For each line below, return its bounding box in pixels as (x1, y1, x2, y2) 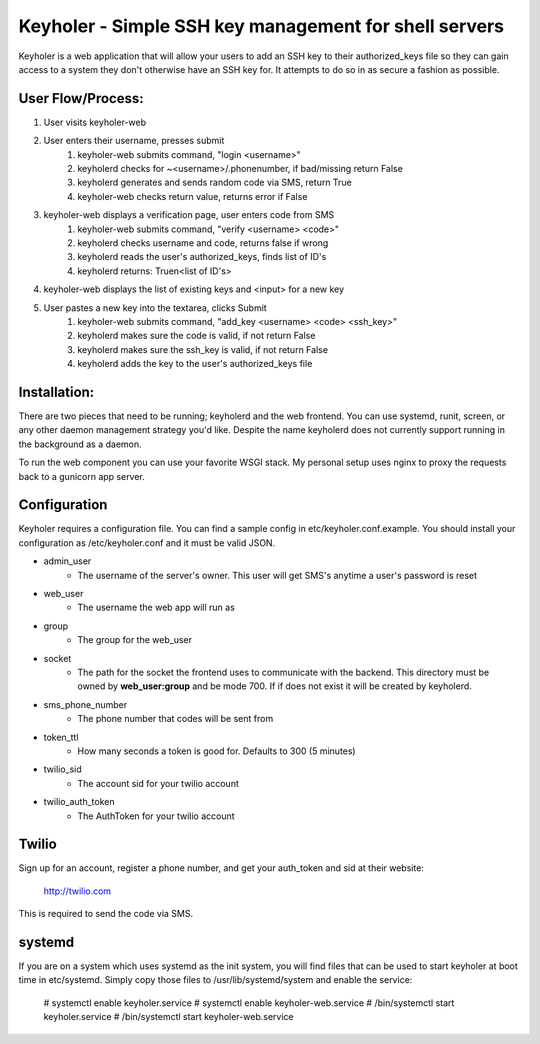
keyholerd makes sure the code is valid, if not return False (77, 330, 316, 342)
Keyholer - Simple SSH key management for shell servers (18, 15, 505, 37)
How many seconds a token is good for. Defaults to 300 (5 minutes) (77, 745, 356, 757)
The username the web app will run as (77, 601, 235, 614)
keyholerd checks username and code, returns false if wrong (77, 236, 329, 249)
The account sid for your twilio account (77, 777, 240, 789)
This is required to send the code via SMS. (18, 908, 194, 920)
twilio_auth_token (43, 796, 115, 808)
